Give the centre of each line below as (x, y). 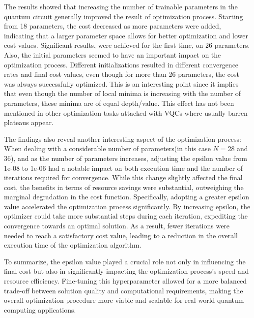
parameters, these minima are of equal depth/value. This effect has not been (119, 103)
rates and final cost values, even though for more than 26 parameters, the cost (122, 74)
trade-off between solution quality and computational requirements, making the (124, 290)
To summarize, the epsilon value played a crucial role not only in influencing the (125, 261)
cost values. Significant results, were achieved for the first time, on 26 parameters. (127, 45)
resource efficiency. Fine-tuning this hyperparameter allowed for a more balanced (126, 281)
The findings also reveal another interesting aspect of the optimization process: (123, 139)
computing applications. (40, 309)
